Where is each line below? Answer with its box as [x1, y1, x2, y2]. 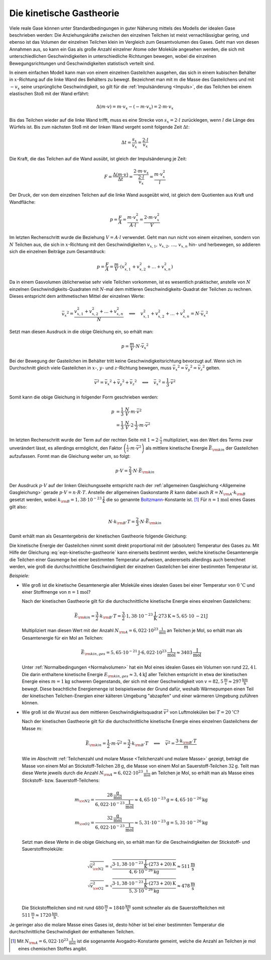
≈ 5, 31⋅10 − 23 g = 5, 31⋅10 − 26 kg [134, 819, 208, 825]
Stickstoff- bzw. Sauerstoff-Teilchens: [22, 777, 100, 783]
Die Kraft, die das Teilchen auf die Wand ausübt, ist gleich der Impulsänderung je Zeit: [9, 155, 187, 162]
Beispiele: [9, 573, 30, 579]
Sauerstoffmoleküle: [22, 846, 64, 852]
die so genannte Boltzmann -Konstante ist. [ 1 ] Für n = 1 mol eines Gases [106, 496, 255, 503]
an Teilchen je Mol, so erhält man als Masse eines [151, 770, 254, 776]
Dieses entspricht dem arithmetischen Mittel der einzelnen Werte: [9, 293, 145, 299]
